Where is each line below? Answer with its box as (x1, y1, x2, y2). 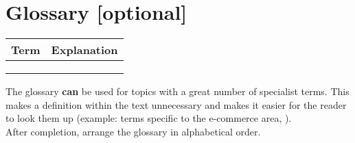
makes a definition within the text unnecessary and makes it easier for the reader (5, 97, 347, 112)
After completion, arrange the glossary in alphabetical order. (5, 124, 261, 138)
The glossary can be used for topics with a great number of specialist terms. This (5, 84, 350, 99)
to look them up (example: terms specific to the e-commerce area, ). (5, 111, 292, 125)
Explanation (51, 42, 118, 58)
